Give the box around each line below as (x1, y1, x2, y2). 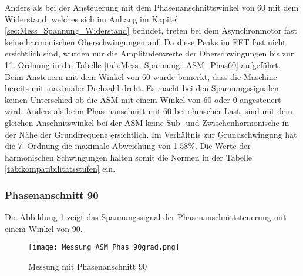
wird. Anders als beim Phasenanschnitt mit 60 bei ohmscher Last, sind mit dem (5, 105, 292, 117)
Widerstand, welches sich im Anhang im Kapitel (5, 12, 179, 25)
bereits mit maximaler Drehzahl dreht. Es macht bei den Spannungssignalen (5, 82, 279, 94)
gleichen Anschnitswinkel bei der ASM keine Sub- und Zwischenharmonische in (5, 116, 289, 128)
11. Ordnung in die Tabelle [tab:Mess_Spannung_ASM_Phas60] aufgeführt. (5, 58, 281, 71)
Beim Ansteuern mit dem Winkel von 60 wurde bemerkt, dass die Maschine (5, 70, 277, 82)
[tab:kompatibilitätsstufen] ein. (5, 162, 116, 175)
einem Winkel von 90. (5, 222, 83, 234)
